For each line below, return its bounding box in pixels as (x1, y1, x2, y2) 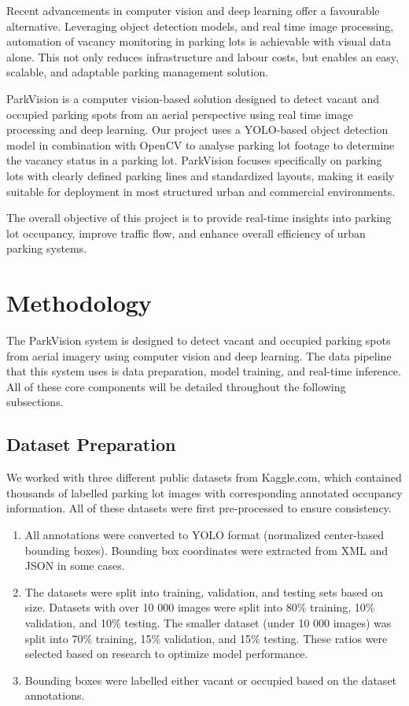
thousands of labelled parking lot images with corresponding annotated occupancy (6, 484, 403, 501)
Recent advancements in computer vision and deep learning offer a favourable (6, 2, 380, 18)
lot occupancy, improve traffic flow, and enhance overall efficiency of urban (6, 224, 366, 241)
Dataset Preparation (6, 432, 176, 456)
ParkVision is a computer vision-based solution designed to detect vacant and (6, 90, 380, 106)
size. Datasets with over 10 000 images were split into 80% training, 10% (24, 599, 375, 615)
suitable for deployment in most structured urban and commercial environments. (6, 183, 396, 199)
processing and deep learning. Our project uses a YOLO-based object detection (6, 121, 389, 138)
